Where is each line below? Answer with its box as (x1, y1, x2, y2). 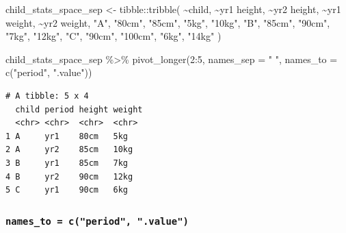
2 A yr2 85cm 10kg (5, 145, 133, 155)
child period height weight (15, 104, 143, 114)
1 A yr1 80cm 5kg (5, 131, 128, 141)
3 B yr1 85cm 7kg (5, 158, 128, 168)
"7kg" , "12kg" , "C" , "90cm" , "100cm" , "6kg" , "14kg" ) (5, 29, 222, 43)
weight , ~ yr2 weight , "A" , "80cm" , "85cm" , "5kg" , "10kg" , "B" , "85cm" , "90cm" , (5, 15, 330, 29)
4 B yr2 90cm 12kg (5, 171, 133, 182)
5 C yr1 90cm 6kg (5, 185, 128, 195)
